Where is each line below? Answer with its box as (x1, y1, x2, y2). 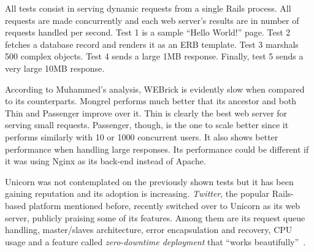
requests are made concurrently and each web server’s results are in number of (5, 13, 299, 26)
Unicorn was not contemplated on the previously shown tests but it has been (5, 175, 294, 188)
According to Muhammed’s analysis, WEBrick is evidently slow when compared (5, 82, 305, 95)
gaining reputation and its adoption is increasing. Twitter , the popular (5, 187, 270, 200)
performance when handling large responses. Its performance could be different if (5, 142, 309, 155)
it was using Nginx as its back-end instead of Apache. (5, 155, 206, 167)
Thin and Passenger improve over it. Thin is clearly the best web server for (5, 106, 288, 119)
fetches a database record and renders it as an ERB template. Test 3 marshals (5, 37, 299, 50)
